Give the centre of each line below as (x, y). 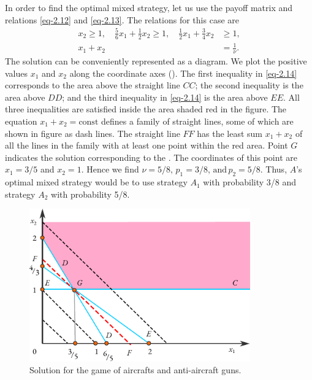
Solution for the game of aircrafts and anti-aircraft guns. (135, 370)
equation (21, 121)
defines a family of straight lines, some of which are (197, 121)
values (17, 73)
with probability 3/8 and (250, 182)
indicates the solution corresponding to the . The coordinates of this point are (151, 157)
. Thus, (274, 169)
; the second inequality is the (249, 85)
